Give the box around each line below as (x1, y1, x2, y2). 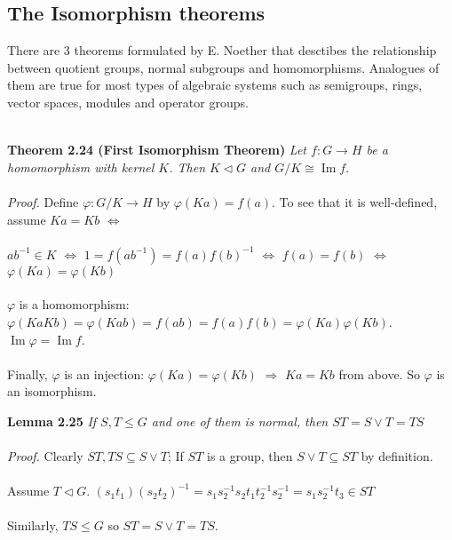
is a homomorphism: (19, 295, 130, 314)
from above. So (338, 364, 420, 383)
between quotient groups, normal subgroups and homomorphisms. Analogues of (7, 58, 440, 76)
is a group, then (207, 447, 293, 465)
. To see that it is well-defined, (272, 192, 438, 210)
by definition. (361, 447, 433, 465)
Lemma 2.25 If (7, 411, 97, 430)
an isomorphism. (7, 382, 97, 401)
